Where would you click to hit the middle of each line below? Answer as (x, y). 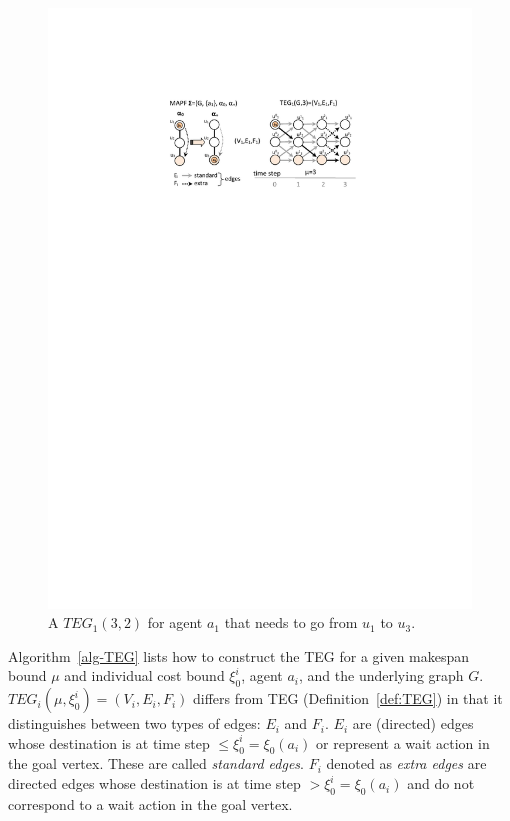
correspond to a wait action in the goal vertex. (150, 803)
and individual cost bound (144, 675)
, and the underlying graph (381, 675)
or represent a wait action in (403, 742)
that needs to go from (291, 622)
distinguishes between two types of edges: (134, 723)
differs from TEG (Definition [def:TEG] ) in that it (348, 698)
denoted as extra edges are (406, 763)
